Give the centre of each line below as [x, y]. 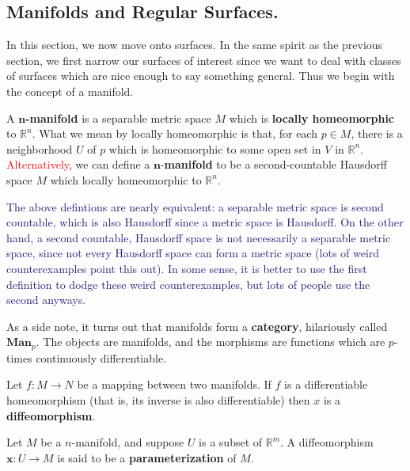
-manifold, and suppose [128, 442]
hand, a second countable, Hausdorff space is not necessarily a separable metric [199, 237]
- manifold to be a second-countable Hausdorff [273, 164]
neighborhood [40, 148]
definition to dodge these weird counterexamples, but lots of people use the [188, 284]
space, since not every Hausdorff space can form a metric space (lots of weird [193, 253]
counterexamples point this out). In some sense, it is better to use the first [187, 268]
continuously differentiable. [101, 357]
